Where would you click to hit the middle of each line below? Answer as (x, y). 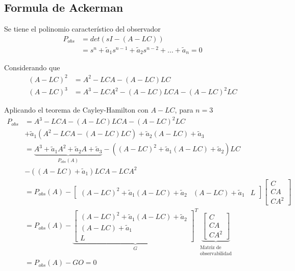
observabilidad (216, 253)
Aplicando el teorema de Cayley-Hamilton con (76, 110)
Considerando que (32, 67)
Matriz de (211, 247)
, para (184, 110)
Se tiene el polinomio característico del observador (82, 29)
